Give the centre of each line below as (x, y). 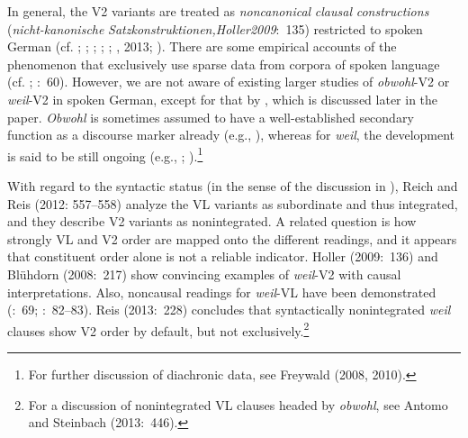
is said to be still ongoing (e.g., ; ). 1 (105, 154)
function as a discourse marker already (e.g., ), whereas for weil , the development (231, 135)
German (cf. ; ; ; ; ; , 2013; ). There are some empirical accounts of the (202, 46)
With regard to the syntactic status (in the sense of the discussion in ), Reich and (233, 186)
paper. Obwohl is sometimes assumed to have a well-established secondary (211, 117)
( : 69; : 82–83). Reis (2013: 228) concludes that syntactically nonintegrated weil (229, 310)
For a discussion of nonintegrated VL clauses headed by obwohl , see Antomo (238, 404)
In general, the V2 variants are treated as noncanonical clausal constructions (218, 11)
